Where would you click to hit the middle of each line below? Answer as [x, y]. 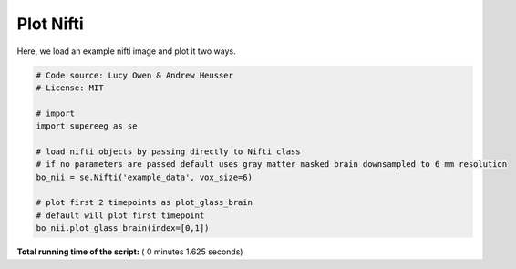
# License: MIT [70, 88]
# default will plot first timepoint [120, 215]
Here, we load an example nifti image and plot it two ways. [126, 51]
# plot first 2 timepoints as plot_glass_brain [144, 202]
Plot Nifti [50, 24]
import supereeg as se [87, 126]
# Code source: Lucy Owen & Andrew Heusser [135, 75]
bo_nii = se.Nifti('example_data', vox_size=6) [144, 177]
